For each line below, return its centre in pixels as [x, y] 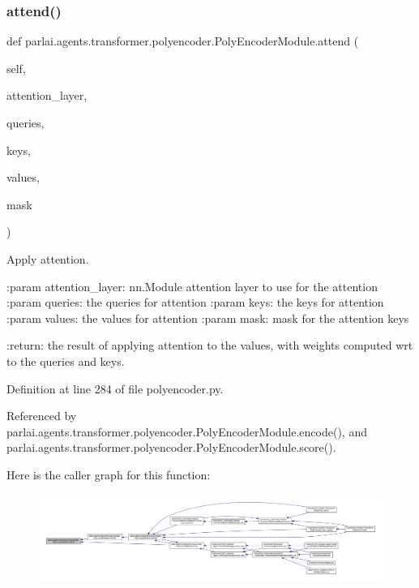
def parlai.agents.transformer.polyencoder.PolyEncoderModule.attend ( [183, 41]
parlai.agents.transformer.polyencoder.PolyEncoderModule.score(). [171, 447]
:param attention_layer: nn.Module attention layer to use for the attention [192, 286]
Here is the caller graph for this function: [109, 474]
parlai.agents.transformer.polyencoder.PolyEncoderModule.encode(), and [187, 431]
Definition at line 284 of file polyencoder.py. [115, 388]
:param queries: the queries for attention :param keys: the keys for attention [195, 302]
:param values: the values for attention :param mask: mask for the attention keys [208, 318]
